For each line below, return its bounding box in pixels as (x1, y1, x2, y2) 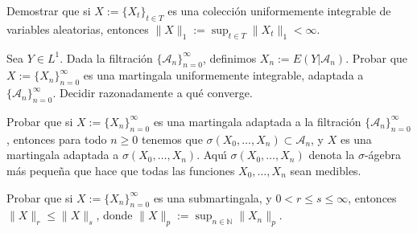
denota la (308, 146, 355, 163)
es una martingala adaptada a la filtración (153, 112, 361, 129)
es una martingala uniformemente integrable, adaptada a (83, 67, 364, 84)
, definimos (202, 49, 257, 66)
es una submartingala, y (153, 189, 272, 206)
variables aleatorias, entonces (6, 20, 149, 37)
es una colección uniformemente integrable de (167, 2, 391, 18)
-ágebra (364, 146, 402, 163)
